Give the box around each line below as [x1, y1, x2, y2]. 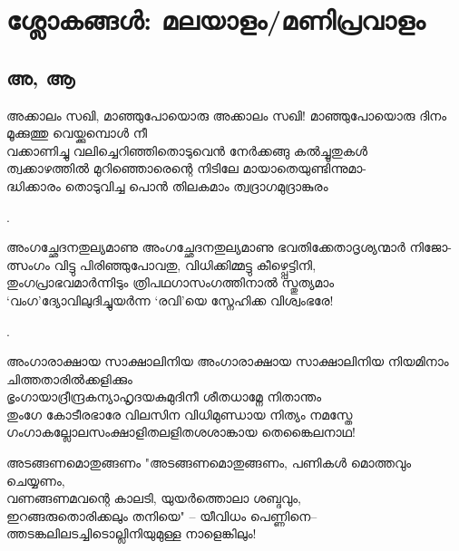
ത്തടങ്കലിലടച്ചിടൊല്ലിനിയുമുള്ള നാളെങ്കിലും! [6, 524, 257, 543]
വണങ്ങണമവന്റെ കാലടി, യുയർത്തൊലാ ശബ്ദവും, [6, 488, 301, 507]
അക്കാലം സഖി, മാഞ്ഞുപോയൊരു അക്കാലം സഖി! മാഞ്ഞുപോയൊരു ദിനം [6, 105, 447, 124]
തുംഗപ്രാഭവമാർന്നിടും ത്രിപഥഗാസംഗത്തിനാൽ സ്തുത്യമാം [6, 273, 335, 292]
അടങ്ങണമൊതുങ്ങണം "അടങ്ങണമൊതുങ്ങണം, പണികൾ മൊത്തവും [6, 453, 412, 472]
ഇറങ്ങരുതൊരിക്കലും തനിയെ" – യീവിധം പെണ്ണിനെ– [6, 506, 317, 525]
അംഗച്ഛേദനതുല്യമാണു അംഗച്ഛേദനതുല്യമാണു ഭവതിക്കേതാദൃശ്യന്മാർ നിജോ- [6, 237, 452, 256]
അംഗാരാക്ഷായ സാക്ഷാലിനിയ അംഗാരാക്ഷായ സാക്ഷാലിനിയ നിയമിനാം [6, 352, 449, 371]
